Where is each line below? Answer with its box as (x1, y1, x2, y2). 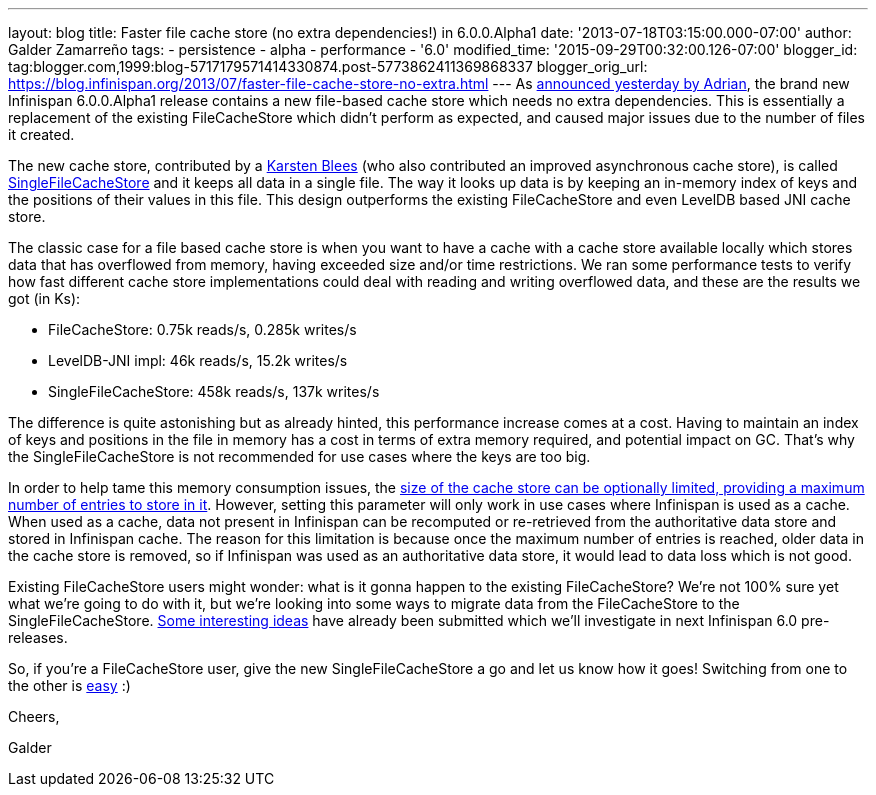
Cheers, (8, 708, 60, 725)
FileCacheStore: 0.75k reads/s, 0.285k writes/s (48, 321, 357, 338)
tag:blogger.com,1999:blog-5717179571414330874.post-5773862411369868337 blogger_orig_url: (8, 58, 648, 75)
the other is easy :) (8, 677, 131, 694)
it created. (8, 126, 75, 143)
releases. (8, 629, 68, 646)
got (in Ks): (8, 290, 81, 307)
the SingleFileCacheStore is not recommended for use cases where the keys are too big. (8, 448, 591, 465)
